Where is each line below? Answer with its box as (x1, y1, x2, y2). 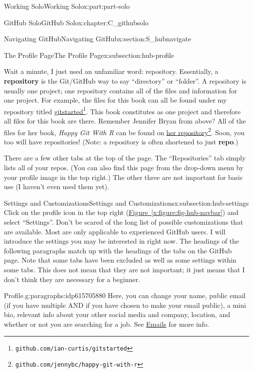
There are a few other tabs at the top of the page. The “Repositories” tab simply (4, 153, 246, 163)
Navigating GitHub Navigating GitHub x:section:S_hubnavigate (4, 34, 191, 44)
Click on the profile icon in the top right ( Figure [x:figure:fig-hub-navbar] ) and (4, 207, 238, 217)
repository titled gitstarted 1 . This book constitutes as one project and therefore (4, 105, 241, 116)
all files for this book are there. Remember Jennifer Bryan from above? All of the (4, 116, 246, 125)
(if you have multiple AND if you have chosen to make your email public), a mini (4, 300, 246, 310)
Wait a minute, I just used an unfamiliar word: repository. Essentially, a (4, 66, 218, 76)
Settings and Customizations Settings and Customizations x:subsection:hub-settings (4, 197, 249, 208)
